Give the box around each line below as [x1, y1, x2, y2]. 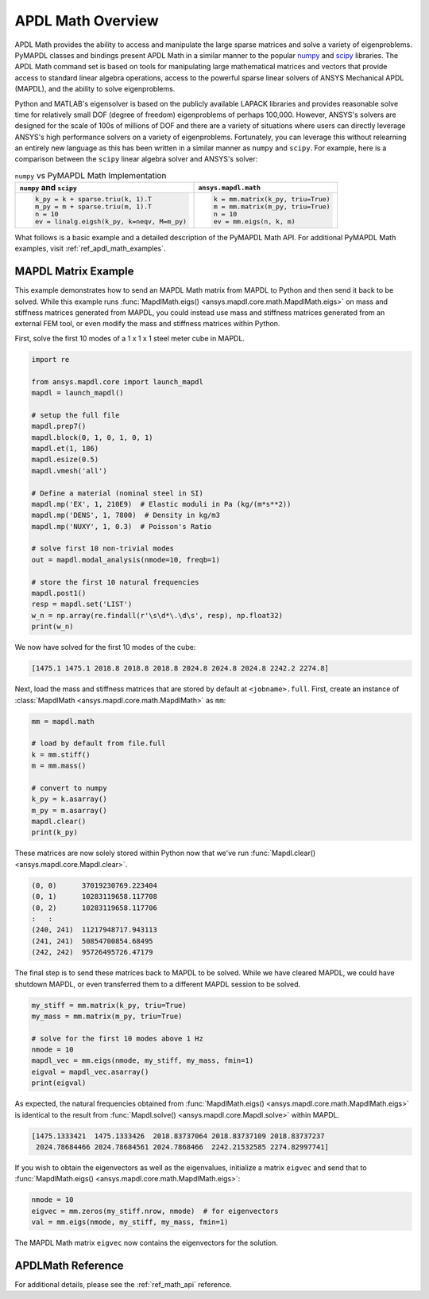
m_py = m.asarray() [31, 806, 107, 815]
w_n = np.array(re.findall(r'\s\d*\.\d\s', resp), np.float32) [31, 611, 284, 620]
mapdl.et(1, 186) [31, 444, 99, 453]
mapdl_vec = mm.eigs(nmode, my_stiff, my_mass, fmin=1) [31, 1056, 254, 1065]
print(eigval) [31, 1079, 87, 1087]
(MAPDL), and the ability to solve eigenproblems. [14, 84, 176, 94]
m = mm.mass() [31, 761, 87, 771]
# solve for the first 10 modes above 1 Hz [31, 1034, 204, 1043]
